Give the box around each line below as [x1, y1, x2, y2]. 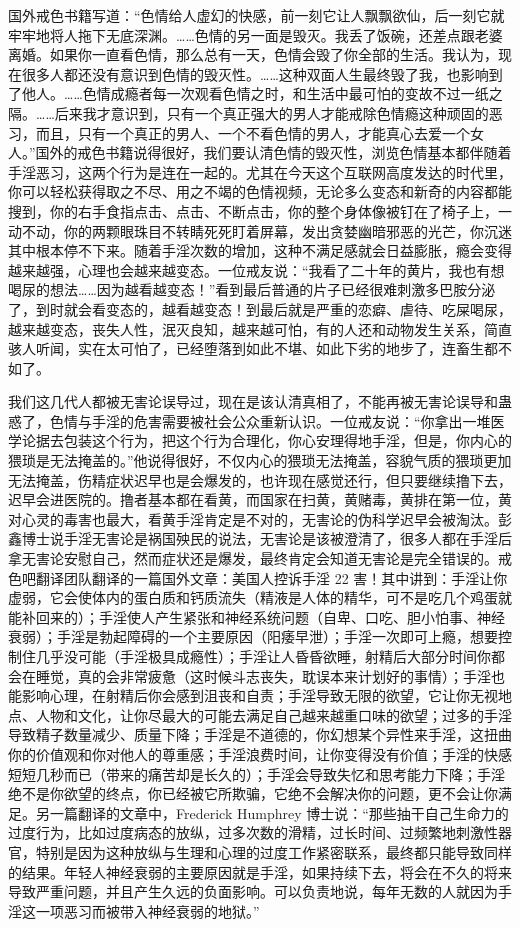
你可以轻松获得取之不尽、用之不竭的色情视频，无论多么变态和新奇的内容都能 [8, 181, 512, 202]
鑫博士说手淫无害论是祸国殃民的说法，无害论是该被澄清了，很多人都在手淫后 [8, 528, 512, 549]
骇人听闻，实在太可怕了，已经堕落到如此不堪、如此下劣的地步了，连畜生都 [8, 338, 498, 359]
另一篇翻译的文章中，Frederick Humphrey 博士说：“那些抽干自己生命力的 [35, 802, 509, 823]
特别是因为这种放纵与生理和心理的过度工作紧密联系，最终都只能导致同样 [35, 841, 512, 862]
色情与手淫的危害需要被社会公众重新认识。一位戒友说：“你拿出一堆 [49, 410, 491, 431]
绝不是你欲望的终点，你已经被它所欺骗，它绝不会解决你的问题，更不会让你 [8, 783, 498, 804]
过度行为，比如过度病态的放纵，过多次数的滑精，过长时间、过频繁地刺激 [8, 822, 484, 843]
